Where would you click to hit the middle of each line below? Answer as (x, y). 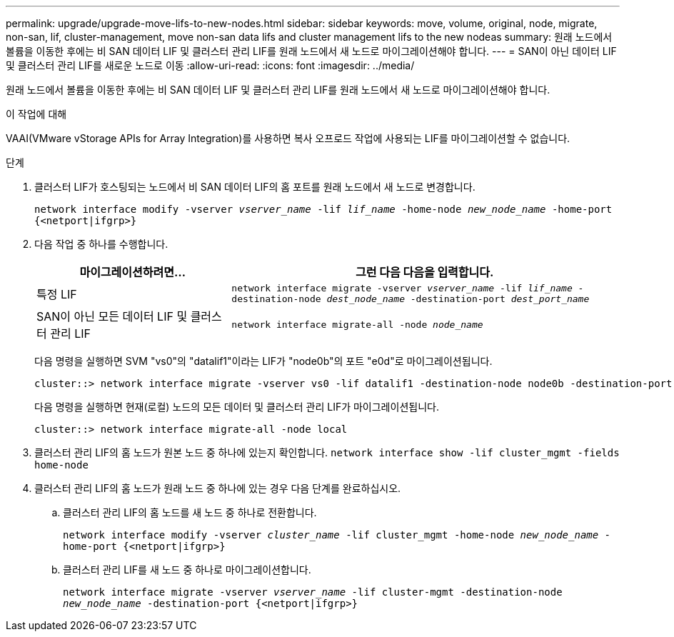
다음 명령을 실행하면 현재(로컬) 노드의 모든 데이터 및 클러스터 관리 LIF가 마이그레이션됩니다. (237, 407)
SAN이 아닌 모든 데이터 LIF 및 (112, 316)
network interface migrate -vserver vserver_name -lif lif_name (402, 288)
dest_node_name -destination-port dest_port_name (458, 299)
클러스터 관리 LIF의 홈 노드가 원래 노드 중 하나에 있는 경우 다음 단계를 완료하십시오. (218, 488)
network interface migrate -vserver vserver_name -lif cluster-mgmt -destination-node (313, 592)
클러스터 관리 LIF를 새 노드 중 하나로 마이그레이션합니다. (187, 570)
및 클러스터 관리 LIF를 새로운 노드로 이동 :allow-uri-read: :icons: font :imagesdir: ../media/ (210, 65)
